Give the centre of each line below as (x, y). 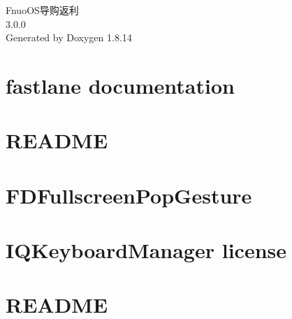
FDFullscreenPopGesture (129, 195)
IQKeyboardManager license (146, 250)
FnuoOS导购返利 (42, 10)
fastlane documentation (120, 85)
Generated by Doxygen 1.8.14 (69, 37)
